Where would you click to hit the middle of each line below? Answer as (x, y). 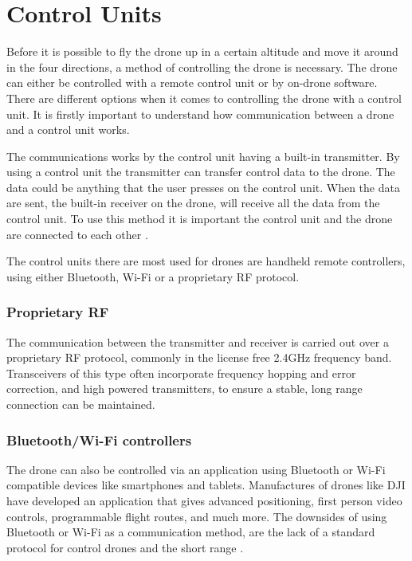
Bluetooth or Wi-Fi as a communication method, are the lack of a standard (191, 532)
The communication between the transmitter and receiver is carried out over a (198, 341)
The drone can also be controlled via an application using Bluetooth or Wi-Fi (196, 469)
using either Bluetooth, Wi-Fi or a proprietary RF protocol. (153, 276)
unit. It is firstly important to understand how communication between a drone (200, 114)
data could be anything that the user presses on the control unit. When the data (203, 187)
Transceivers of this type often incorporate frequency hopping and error (181, 373)
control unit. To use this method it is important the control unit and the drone (200, 219)
